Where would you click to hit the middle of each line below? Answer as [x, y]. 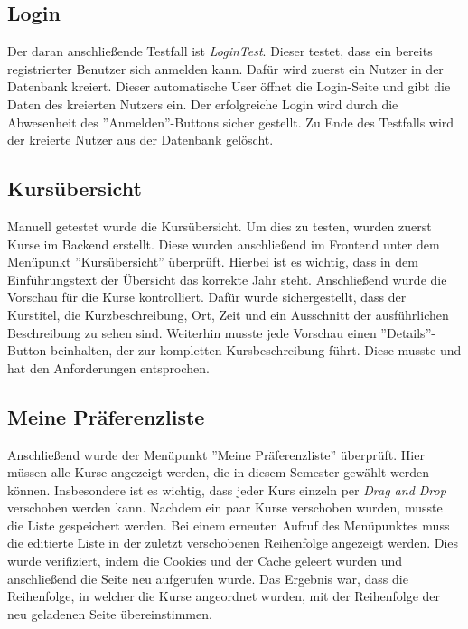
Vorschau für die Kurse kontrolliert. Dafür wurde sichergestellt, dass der [207, 297]
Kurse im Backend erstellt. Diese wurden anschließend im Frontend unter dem [224, 244]
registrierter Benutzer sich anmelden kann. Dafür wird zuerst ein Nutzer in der [225, 68]
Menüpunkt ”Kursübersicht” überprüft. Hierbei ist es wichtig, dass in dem [213, 262]
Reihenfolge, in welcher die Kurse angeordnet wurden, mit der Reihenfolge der [224, 596]
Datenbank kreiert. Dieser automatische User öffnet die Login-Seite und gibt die [229, 86]
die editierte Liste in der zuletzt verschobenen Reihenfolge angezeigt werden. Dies [233, 543]
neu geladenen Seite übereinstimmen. [110, 613]
